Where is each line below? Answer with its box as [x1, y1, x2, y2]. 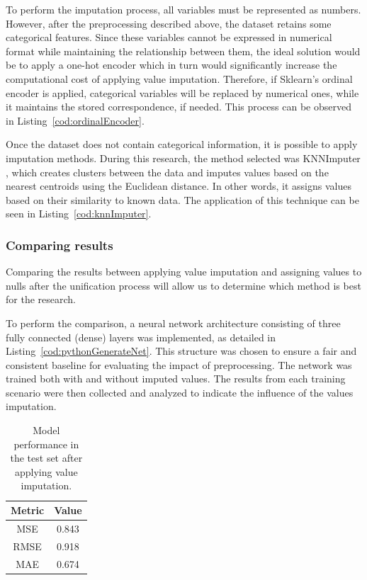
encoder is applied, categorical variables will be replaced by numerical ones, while [6, 85, 359, 100]
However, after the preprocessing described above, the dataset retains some [6, 16, 332, 30]
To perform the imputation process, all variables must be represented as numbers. [6, 2, 361, 16]
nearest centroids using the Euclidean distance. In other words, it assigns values [6, 178, 351, 193]
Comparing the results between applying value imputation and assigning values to [6, 264, 362, 279]
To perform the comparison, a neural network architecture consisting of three [6, 315, 341, 330]
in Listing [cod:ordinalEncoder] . [6, 113, 145, 127]
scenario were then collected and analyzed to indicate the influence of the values [6, 385, 354, 399]
